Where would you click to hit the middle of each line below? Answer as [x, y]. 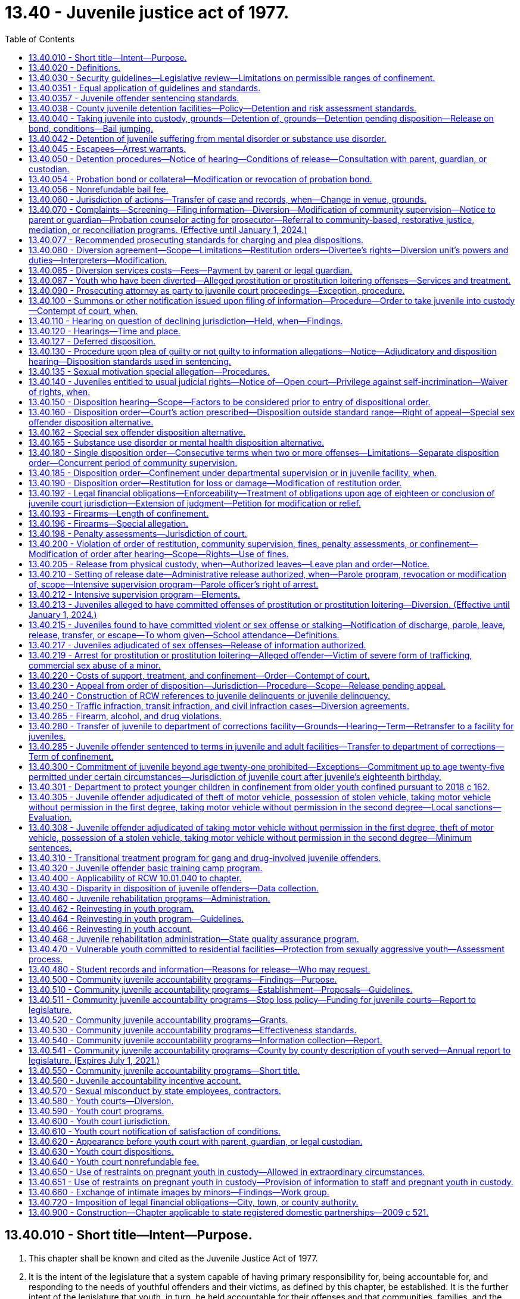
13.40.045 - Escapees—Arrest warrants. [108, 148]
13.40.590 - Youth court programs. [96, 1111]
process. [46, 959]
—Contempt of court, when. [83, 310]
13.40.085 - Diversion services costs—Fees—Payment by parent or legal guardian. [191, 270]
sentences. [50, 847]
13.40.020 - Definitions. [75, 67]
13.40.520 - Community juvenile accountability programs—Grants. [158, 1020]
